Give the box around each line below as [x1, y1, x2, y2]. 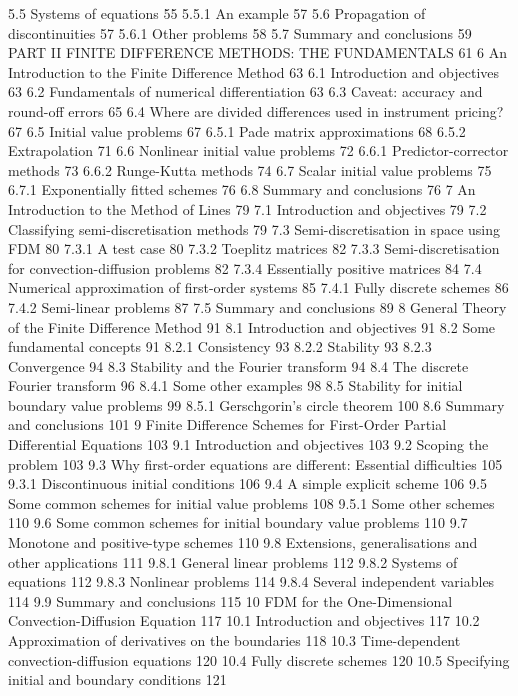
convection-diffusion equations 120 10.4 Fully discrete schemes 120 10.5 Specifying [8, 649, 510, 670]
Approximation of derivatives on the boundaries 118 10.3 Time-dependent [8, 630, 461, 650]
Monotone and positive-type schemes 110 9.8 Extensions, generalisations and [8, 532, 478, 553]
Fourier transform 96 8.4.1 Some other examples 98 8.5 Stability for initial [8, 375, 463, 396]
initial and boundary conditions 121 [8, 669, 227, 690]
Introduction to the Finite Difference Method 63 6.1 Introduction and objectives [8, 61, 500, 82]
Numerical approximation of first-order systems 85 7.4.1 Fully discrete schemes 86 [8, 277, 509, 298]
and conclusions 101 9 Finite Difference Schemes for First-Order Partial [8, 414, 447, 435]
